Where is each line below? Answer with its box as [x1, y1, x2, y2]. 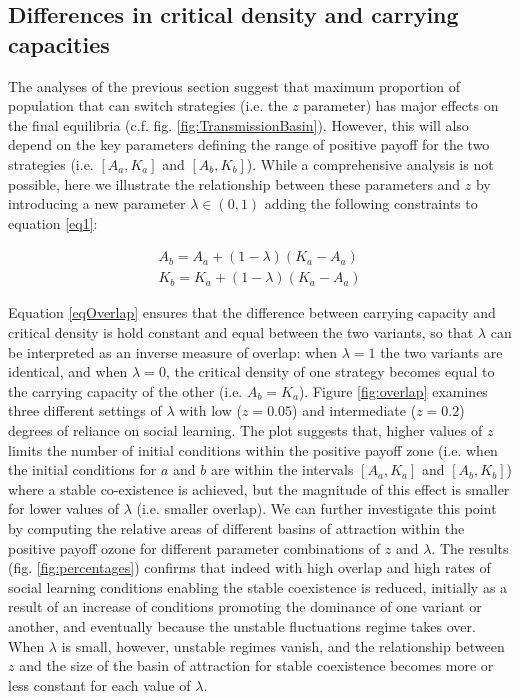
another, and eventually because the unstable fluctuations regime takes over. [8, 615, 476, 636]
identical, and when [8, 361, 128, 382]
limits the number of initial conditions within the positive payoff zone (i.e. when [8, 439, 498, 460]
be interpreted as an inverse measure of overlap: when [8, 341, 338, 362]
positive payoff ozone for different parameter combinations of [8, 537, 381, 558]
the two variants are [380, 341, 503, 362]
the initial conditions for [8, 459, 157, 480]
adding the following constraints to [264, 193, 478, 214]
